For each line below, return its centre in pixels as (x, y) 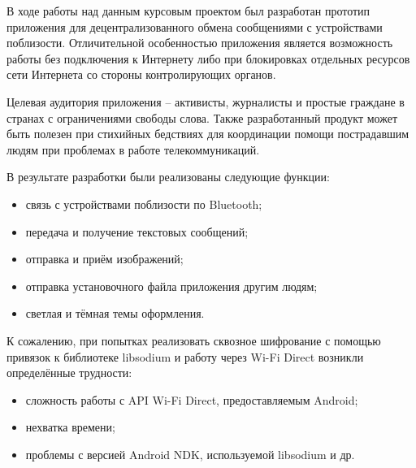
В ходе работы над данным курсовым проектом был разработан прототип (188, 11)
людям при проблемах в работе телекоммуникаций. (133, 149)
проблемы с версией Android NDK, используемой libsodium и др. (190, 454)
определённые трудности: (69, 373)
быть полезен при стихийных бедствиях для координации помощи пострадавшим (208, 134)
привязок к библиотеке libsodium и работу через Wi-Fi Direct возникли (185, 356)
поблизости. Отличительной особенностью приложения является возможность (200, 43)
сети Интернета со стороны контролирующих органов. (141, 74)
